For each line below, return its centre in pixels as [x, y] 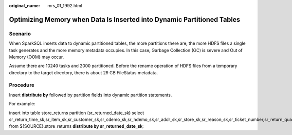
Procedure [22, 85]
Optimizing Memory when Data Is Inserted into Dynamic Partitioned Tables [125, 19]
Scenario [20, 34]
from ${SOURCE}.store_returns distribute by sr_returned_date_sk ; [76, 126]
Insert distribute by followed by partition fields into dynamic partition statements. [91, 95]
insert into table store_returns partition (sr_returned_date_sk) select [77, 113]
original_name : [25, 6]
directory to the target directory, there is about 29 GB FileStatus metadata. [83, 72]
